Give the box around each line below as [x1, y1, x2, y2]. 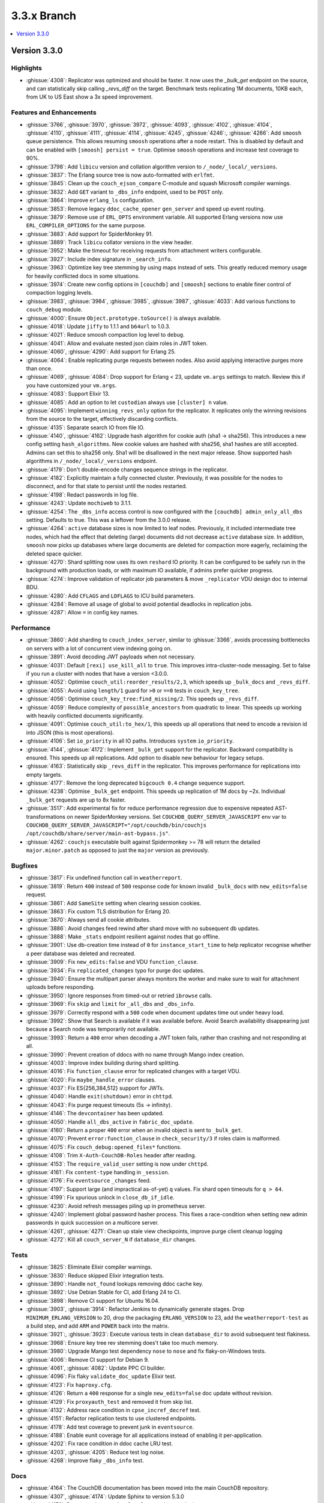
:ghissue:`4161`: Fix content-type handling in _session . [26, 1169, 170, 1175]
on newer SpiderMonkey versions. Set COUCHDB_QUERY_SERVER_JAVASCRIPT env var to [67, 813, 287, 820]
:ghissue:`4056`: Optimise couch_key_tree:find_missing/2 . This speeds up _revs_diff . [26, 695, 259, 703]
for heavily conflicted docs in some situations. [26, 272, 140, 280]
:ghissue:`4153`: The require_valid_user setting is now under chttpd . [26, 1160, 209, 1168]
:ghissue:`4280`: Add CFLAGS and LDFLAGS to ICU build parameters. [26, 592, 195, 599]
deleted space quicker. [26, 550, 83, 557]
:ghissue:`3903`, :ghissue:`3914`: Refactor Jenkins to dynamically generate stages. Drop [26, 1305, 245, 1313]
